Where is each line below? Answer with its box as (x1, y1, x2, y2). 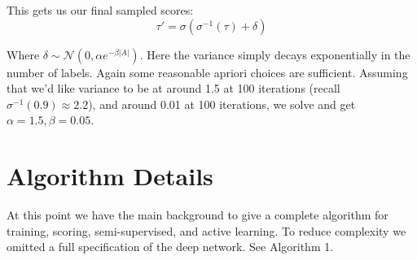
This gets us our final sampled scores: (7, 2, 194, 18)
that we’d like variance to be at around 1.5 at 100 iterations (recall (7, 80, 340, 97)
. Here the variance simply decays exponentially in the (139, 45, 410, 63)
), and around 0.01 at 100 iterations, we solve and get (88, 95, 356, 112)
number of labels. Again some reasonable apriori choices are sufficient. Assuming (7, 63, 408, 80)
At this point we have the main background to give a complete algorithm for (7, 206, 388, 223)
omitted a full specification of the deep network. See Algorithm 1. (7, 238, 334, 255)
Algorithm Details (7, 159, 213, 193)
